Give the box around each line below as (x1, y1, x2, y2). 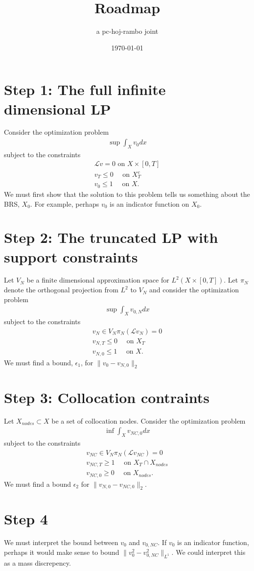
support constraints (4, 246, 138, 266)
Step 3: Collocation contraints (4, 387, 209, 407)
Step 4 (4, 508, 48, 528)
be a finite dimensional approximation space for (26, 275, 169, 285)
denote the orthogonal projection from (4, 285, 118, 295)
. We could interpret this (171, 547, 246, 557)
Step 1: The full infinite (4, 79, 166, 99)
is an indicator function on (110, 198, 189, 209)
